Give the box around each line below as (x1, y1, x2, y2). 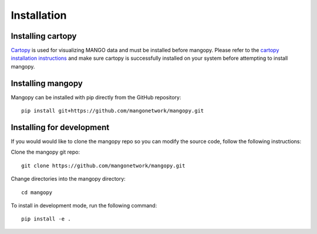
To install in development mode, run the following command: (11, 202, 157, 209)
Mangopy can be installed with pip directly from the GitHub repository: (11, 94, 181, 101)
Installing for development (11, 122, 110, 132)
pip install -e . (21, 216, 71, 222)
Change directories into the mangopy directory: (11, 175, 126, 182)
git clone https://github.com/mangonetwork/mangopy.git (21, 162, 186, 169)
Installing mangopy (11, 78, 83, 88)
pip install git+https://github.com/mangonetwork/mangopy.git (21, 107, 204, 114)
